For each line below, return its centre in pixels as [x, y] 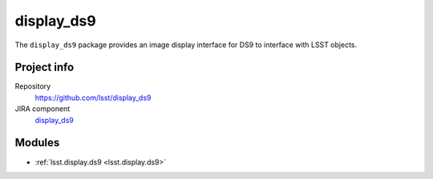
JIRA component [42, 109]
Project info [45, 68]
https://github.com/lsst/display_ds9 [93, 97]
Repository [33, 86]
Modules [37, 143]
